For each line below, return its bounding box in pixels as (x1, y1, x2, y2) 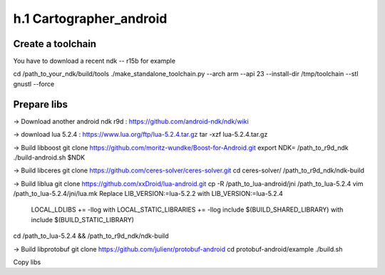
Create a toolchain (13, 38, 96, 50)
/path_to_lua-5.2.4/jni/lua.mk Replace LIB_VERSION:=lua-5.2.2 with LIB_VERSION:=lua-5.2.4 (13, 190, 283, 198)
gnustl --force (13, 79, 55, 88)
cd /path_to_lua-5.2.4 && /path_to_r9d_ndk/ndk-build (13, 232, 169, 240)
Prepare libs (13, 98, 68, 110)
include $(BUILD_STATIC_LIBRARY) (31, 215, 135, 224)
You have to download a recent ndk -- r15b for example (13, 57, 176, 66)
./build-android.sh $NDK (13, 153, 86, 162)
